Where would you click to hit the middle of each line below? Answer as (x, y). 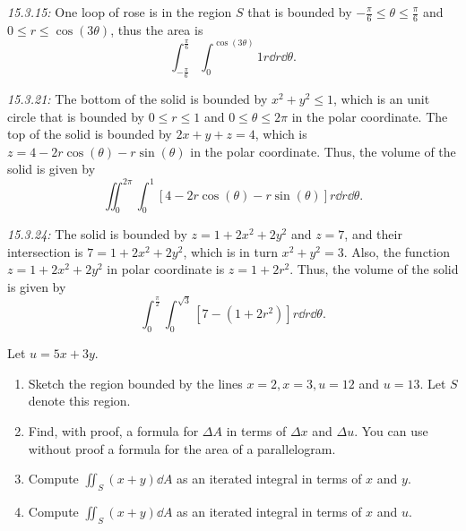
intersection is (45, 251)
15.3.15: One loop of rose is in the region (120, 12)
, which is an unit (382, 99)
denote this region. (79, 401)
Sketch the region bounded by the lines (135, 383)
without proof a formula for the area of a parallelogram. (182, 448)
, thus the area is (157, 29)
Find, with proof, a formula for (113, 431)
